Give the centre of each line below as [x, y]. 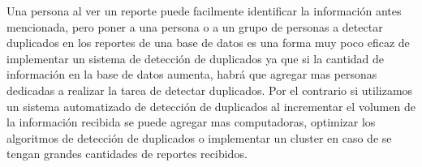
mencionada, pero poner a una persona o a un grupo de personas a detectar [195, 26]
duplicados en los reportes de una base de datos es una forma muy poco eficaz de [208, 43]
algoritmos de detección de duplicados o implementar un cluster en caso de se [199, 137]
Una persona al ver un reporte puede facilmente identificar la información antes [204, 11]
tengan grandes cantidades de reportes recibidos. [127, 154]
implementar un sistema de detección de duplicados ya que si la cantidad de [196, 58]
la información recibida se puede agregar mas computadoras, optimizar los [191, 122]
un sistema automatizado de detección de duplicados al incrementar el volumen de [211, 106]
